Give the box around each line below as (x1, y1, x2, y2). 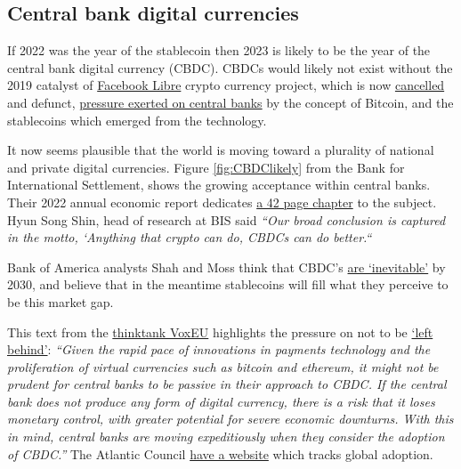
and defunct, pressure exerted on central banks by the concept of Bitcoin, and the (7, 93, 454, 111)
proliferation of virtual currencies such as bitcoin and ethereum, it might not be (7, 357, 439, 376)
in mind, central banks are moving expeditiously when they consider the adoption (7, 427, 445, 446)
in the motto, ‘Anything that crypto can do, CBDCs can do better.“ (7, 228, 372, 247)
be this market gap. (7, 292, 114, 311)
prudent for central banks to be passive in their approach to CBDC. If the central (7, 375, 447, 393)
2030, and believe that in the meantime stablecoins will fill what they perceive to (7, 275, 449, 294)
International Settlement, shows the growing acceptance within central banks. (7, 175, 431, 194)
